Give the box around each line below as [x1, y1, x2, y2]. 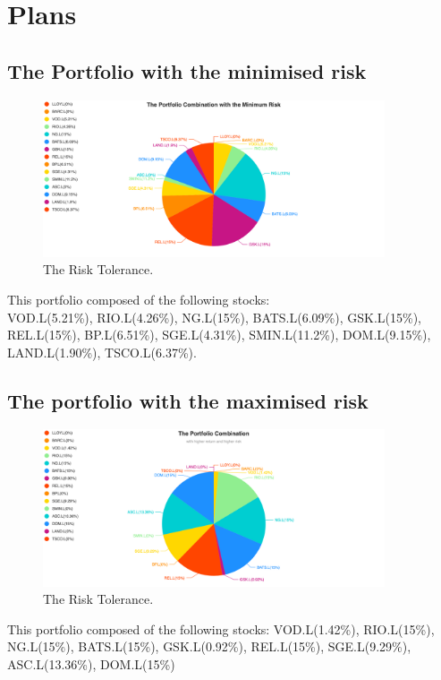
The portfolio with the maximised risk [7, 386, 369, 414]
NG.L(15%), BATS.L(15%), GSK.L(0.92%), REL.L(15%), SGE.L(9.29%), [7, 637, 411, 656]
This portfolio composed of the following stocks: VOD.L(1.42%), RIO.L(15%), [7, 619, 435, 638]
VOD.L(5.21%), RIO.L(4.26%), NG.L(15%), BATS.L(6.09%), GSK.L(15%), [7, 307, 422, 326]
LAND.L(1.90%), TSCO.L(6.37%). [7, 342, 197, 361]
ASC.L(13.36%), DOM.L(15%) [7, 655, 175, 673]
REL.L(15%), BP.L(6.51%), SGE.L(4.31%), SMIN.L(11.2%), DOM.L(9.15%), [7, 325, 431, 344]
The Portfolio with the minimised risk [7, 56, 367, 84]
